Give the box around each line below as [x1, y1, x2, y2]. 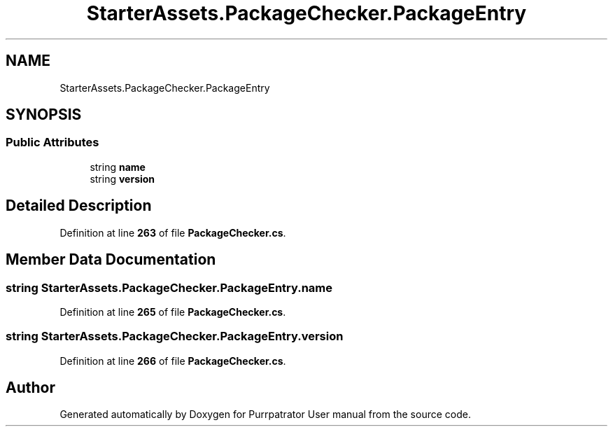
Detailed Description [6, 197, 152, 215]
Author [6, 379, 55, 397]
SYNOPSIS [6, 106, 82, 124]
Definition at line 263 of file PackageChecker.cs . [59, 226, 286, 239]
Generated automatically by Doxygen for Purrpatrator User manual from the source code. [59, 408, 471, 421]
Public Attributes [6, 135, 99, 150]
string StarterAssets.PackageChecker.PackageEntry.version [6, 329, 344, 344]
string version [90, 172, 155, 185]
